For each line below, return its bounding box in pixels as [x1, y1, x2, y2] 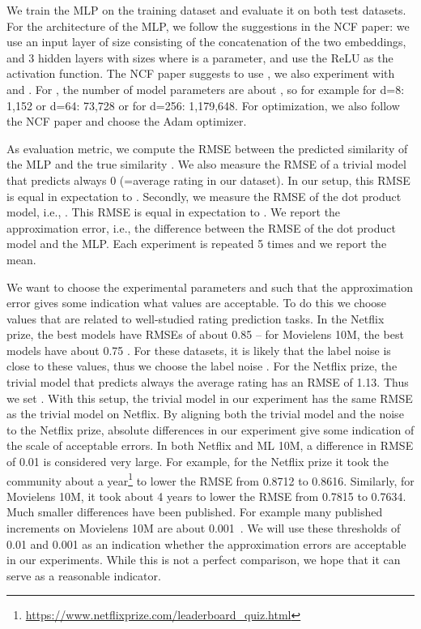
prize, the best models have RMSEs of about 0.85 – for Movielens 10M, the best [6, 326, 404, 343]
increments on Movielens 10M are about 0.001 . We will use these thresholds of [6, 520, 401, 537]
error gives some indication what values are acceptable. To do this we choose [6, 294, 387, 311]
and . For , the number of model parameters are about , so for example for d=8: [6, 80, 405, 97]
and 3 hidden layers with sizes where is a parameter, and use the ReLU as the [6, 49, 393, 66]
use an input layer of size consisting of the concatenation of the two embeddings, [6, 33, 406, 50]
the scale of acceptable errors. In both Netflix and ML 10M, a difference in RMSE [6, 437, 414, 454]
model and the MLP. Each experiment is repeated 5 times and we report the [6, 235, 387, 252]
